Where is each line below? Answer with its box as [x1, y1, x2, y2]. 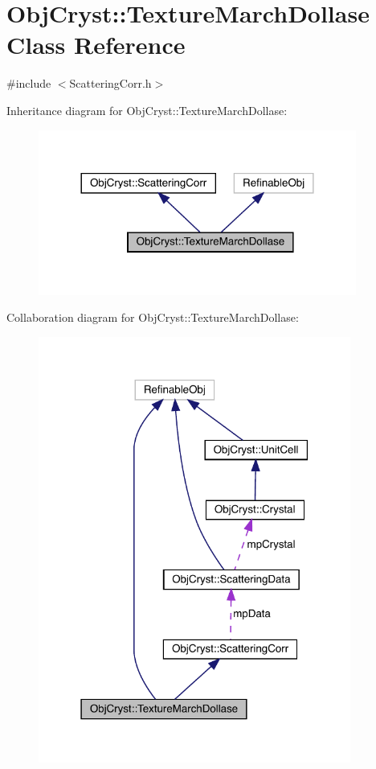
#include [6, 75, 51, 92]
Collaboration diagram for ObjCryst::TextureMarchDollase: [6, 309, 299, 326]
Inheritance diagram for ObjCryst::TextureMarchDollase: [6, 101, 288, 118]
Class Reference [6, 28, 186, 61]
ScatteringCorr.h [69, 75, 152, 92]
